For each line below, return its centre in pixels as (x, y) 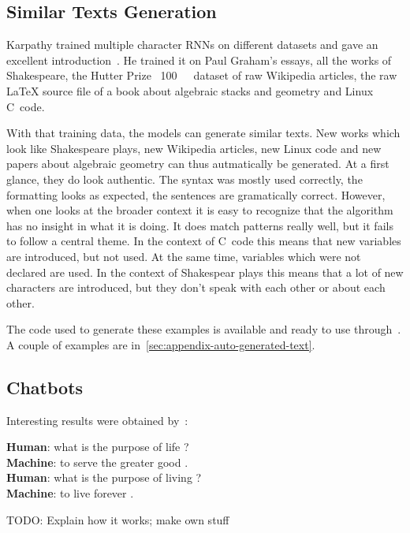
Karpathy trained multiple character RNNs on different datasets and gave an (192, 45)
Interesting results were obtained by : (97, 420)
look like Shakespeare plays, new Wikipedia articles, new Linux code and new (194, 148)
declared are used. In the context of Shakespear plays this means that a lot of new (205, 272)
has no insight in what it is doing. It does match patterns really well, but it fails (200, 225)
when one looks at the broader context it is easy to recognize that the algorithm (200, 210)
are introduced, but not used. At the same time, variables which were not (184, 256)
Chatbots (45, 387)
